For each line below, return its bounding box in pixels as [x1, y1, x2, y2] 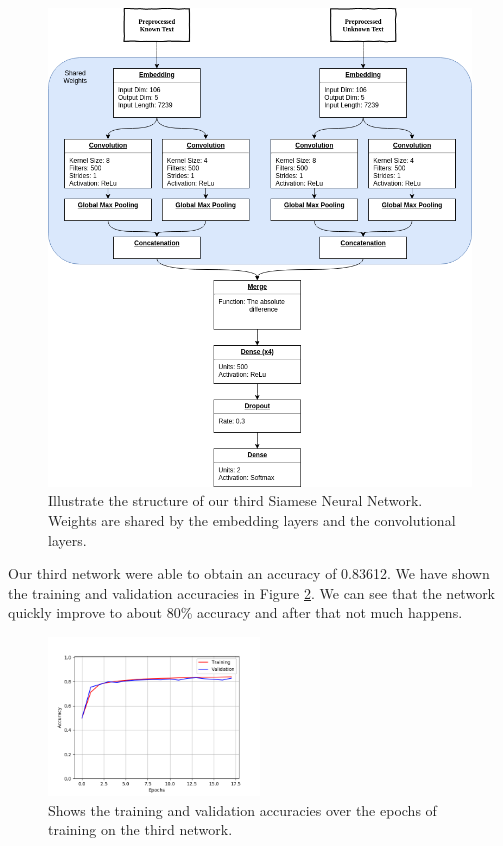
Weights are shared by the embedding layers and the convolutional [48, 510, 456, 531]
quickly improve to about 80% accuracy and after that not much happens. [8, 602, 463, 623]
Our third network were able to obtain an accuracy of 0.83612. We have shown [8, 563, 490, 584]
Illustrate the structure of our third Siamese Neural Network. [48, 490, 423, 511]
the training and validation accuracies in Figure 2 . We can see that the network [8, 582, 496, 603]
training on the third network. [48, 819, 233, 840]
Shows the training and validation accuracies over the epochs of [48, 799, 437, 820]
